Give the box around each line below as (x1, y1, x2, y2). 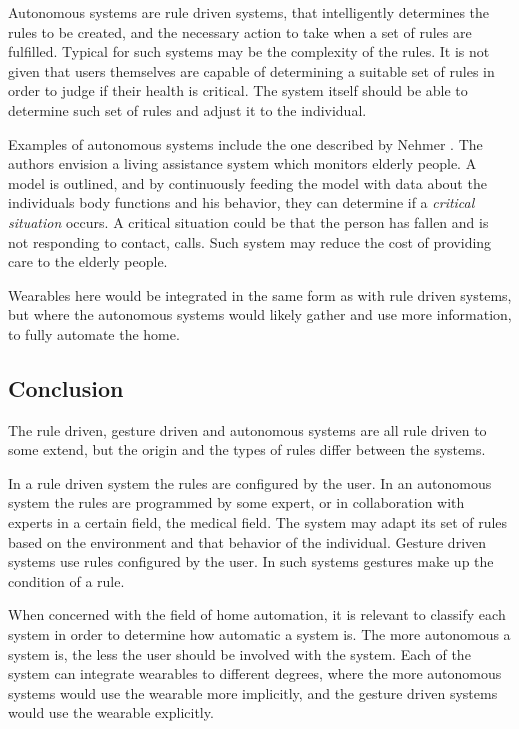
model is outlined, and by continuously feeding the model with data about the (8, 172, 487, 193)
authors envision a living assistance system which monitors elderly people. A (8, 153, 477, 174)
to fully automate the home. (8, 323, 180, 344)
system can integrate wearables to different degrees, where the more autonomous (8, 663, 502, 684)
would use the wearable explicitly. (8, 702, 214, 723)
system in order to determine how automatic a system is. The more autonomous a (8, 624, 511, 645)
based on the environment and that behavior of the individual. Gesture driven (8, 531, 487, 552)
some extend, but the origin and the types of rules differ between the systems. (8, 439, 486, 460)
